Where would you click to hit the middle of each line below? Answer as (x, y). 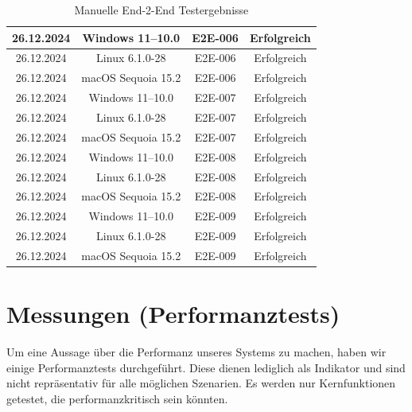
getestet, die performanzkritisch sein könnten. (117, 398)
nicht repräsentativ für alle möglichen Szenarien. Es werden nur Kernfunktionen (201, 383)
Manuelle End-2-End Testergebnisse (161, 10)
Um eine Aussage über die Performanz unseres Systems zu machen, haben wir (196, 352)
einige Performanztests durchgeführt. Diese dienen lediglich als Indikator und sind (206, 367)
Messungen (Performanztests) (173, 314)
